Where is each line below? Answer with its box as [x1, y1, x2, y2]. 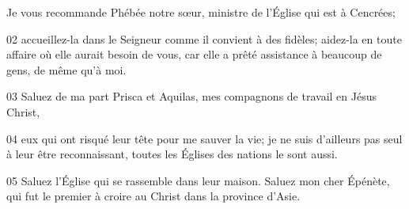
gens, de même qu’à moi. [6, 61, 127, 78]
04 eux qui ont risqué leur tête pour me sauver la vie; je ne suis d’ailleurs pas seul [6, 130, 403, 146]
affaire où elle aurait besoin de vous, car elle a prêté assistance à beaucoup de [6, 46, 382, 63]
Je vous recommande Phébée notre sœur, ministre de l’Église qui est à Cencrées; [6, 4, 396, 20]
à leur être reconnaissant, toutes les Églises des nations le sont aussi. [6, 146, 338, 162]
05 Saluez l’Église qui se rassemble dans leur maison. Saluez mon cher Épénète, [6, 172, 390, 188]
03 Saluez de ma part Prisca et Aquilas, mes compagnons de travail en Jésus [6, 88, 377, 104]
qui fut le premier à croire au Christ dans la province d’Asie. [6, 188, 301, 204]
